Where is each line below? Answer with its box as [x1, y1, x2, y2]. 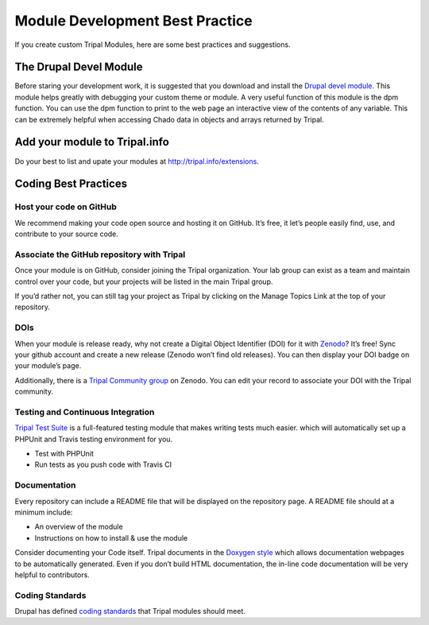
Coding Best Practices [14, 177, 127, 191]
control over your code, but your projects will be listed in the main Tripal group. [14, 277, 273, 286]
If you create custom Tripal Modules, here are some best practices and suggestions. [14, 40, 291, 49]
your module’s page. [14, 361, 82, 371]
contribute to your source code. [14, 229, 119, 239]
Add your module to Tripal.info [14, 135, 170, 149]
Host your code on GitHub [14, 201, 117, 212]
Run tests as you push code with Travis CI [34, 460, 172, 469]
